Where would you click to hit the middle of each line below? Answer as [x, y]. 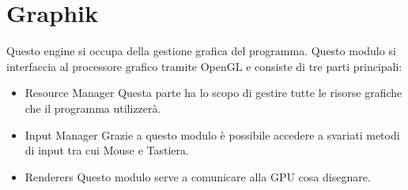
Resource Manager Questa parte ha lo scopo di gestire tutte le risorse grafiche [213, 93]
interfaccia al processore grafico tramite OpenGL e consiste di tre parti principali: [204, 66]
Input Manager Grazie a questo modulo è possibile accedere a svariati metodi [212, 134]
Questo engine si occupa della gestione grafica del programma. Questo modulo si [201, 51]
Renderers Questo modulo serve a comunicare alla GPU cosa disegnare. [198, 176]
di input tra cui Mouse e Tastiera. [107, 150]
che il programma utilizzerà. [93, 108]
